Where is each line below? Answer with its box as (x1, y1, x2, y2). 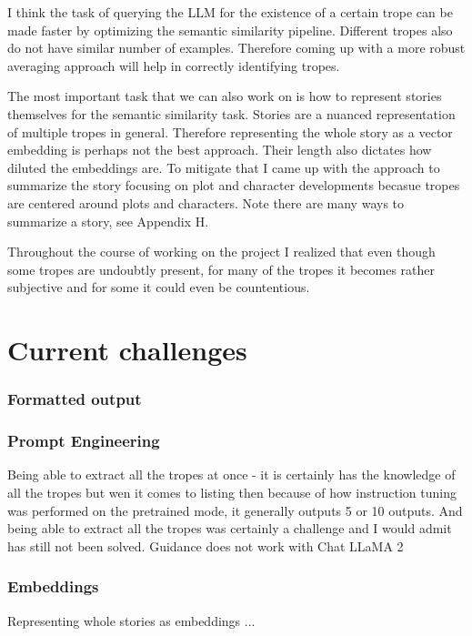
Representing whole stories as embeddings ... (7, 611, 256, 630)
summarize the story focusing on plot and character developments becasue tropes (7, 176, 460, 195)
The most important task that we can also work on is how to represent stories (7, 86, 442, 106)
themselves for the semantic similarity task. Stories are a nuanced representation (7, 104, 456, 123)
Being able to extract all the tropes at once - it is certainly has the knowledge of (7, 465, 456, 484)
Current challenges (7, 331, 247, 368)
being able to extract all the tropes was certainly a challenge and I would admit (7, 519, 452, 538)
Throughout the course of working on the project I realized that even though (7, 242, 436, 261)
